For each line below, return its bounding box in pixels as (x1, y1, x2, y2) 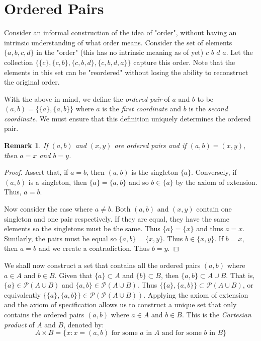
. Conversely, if (191, 167, 237, 177)
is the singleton (131, 167, 178, 177)
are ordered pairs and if (114, 140, 187, 151)
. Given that (54, 269, 93, 280)
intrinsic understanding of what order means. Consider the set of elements (4, 37, 232, 47)
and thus (196, 223, 223, 234)
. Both (111, 203, 131, 214)
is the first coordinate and (102, 103, 181, 114)
